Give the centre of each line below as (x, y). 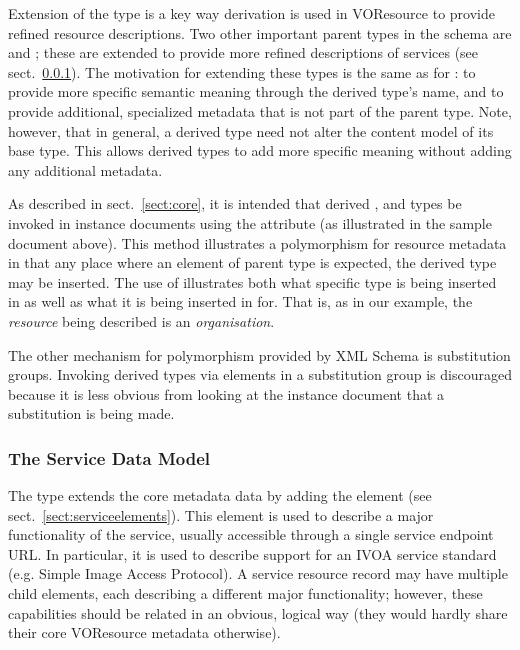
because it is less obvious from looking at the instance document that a (226, 393)
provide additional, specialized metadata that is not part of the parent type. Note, (260, 110)
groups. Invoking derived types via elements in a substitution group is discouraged (260, 374)
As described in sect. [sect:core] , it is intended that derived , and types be (235, 203)
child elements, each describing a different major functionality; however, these (245, 593)
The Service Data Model (109, 457)
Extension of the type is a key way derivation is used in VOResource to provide (251, 13)
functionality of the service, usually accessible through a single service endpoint (251, 534)
